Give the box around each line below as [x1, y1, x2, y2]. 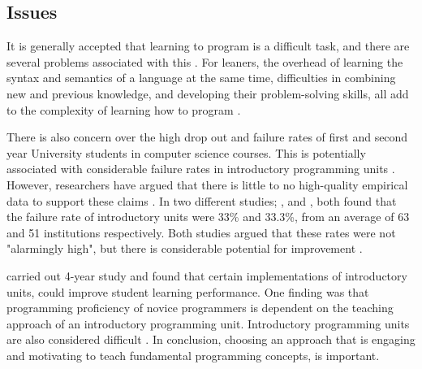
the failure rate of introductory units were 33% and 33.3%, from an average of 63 [6, 208, 410, 225]
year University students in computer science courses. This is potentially [6, 144, 366, 161]
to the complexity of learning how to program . [6, 101, 241, 118]
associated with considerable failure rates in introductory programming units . [6, 160, 395, 177]
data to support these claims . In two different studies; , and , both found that [6, 192, 397, 209]
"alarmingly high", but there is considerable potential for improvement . [6, 240, 363, 257]
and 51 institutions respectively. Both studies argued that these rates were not [6, 224, 396, 241]
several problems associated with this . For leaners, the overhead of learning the [6, 53, 403, 70]
